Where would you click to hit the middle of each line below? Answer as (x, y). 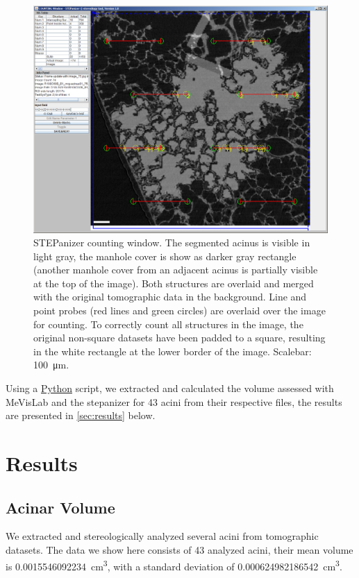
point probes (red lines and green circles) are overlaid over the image (179, 311)
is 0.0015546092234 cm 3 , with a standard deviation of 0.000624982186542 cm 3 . (174, 565)
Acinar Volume (60, 507)
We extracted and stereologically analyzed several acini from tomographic (162, 536)
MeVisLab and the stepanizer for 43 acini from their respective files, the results (174, 401)
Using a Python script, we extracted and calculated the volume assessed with (170, 388)
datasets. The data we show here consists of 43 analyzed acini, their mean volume (179, 550)
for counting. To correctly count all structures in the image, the (168, 324)
